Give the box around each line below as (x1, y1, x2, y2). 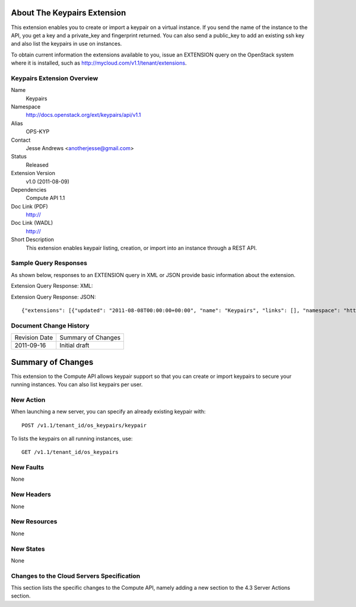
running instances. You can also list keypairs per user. (11, 381, 143, 388)
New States (11, 545, 45, 553)
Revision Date (14, 333, 53, 342)
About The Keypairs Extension (11, 8, 126, 18)
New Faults (11, 463, 44, 472)
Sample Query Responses (11, 259, 87, 267)
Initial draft (59, 341, 90, 349)
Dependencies (11, 186, 47, 193)
